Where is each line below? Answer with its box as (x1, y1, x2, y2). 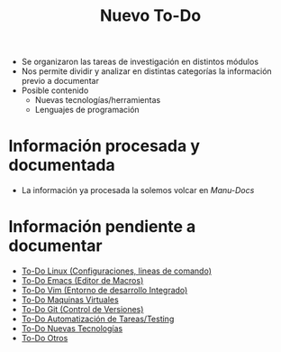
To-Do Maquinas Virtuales (21, 294, 119, 305)
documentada (8, 155, 115, 176)
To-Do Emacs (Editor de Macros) (21, 275, 144, 286)
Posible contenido (21, 85, 89, 96)
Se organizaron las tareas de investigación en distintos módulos (21, 56, 258, 68)
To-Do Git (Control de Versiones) (21, 304, 144, 315)
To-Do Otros (21, 333, 68, 344)
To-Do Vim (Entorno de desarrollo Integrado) (21, 285, 188, 296)
